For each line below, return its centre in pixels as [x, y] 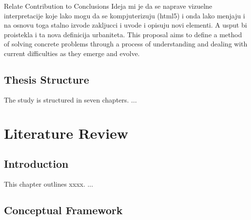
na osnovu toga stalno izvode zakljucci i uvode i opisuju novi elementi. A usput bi [125, 25]
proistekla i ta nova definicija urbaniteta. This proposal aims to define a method [123, 34]
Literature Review [66, 133]
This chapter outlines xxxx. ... [49, 183]
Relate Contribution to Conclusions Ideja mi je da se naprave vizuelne [108, 6]
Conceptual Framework [63, 210]
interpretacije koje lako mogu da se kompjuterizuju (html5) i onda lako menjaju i [125, 15]
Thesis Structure [47, 79]
